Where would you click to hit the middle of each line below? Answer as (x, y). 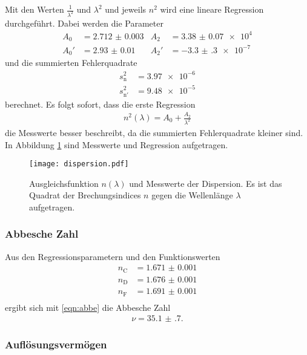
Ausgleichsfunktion (64, 183)
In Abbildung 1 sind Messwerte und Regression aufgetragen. (117, 144)
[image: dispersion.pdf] (79, 164)
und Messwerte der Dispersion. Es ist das (206, 183)
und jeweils (126, 9)
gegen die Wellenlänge (192, 195)
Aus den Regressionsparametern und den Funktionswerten (113, 256)
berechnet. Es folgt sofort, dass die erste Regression (100, 104)
